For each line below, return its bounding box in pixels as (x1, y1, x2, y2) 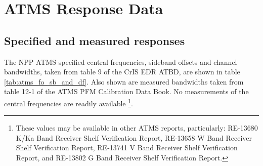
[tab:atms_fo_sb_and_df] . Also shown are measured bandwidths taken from (4, 76, 244, 87)
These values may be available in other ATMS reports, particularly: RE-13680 (16, 122, 258, 133)
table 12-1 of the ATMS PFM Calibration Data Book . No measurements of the (4, 86, 249, 97)
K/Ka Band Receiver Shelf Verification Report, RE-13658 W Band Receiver (16, 132, 252, 143)
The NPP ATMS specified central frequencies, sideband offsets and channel (4, 56, 237, 67)
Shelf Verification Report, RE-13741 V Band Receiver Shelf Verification (16, 142, 238, 153)
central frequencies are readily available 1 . (4, 96, 133, 108)
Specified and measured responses (4, 32, 185, 48)
